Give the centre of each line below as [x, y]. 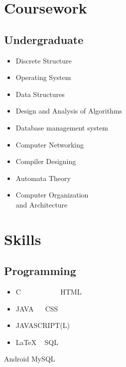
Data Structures [40, 94]
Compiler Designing [46, 161]
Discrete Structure [44, 60]
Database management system [62, 127]
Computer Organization [52, 195]
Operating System [43, 77]
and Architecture [42, 204]
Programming [40, 271]
